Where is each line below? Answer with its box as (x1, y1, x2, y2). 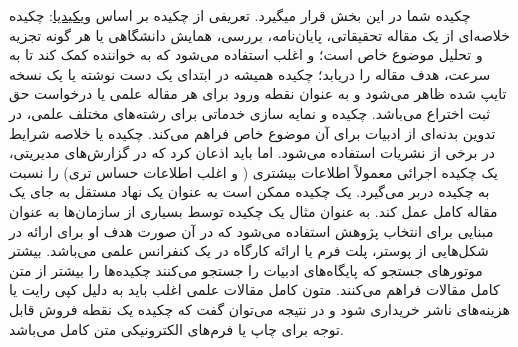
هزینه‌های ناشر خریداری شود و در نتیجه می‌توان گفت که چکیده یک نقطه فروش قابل (9, 298, 510, 319)
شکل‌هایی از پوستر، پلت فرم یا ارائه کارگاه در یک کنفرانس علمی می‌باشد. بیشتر (9, 240, 489, 261)
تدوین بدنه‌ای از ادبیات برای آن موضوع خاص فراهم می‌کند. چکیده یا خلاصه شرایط (9, 122, 496, 143)
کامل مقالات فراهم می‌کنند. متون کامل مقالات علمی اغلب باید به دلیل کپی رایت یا (9, 279, 500, 300)
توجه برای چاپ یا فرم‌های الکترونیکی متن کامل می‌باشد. (9, 318, 344, 339)
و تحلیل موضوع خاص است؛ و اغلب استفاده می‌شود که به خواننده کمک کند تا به (9, 44, 483, 65)
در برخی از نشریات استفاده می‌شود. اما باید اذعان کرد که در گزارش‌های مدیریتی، (9, 142, 496, 163)
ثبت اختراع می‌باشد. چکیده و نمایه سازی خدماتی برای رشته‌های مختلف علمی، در (9, 102, 491, 123)
